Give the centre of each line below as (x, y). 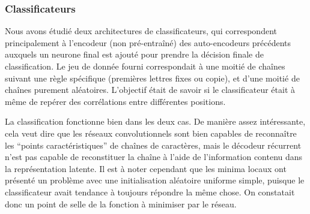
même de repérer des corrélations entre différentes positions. (115, 101)
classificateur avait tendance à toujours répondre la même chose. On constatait (150, 192)
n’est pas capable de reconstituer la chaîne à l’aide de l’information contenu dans (154, 157)
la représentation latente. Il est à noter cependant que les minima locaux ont (146, 168)
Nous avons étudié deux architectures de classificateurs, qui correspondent (141, 31)
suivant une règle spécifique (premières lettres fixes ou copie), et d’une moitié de (152, 78)
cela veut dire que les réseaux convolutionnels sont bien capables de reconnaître (151, 133)
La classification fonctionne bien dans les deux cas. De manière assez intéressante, (155, 121)
